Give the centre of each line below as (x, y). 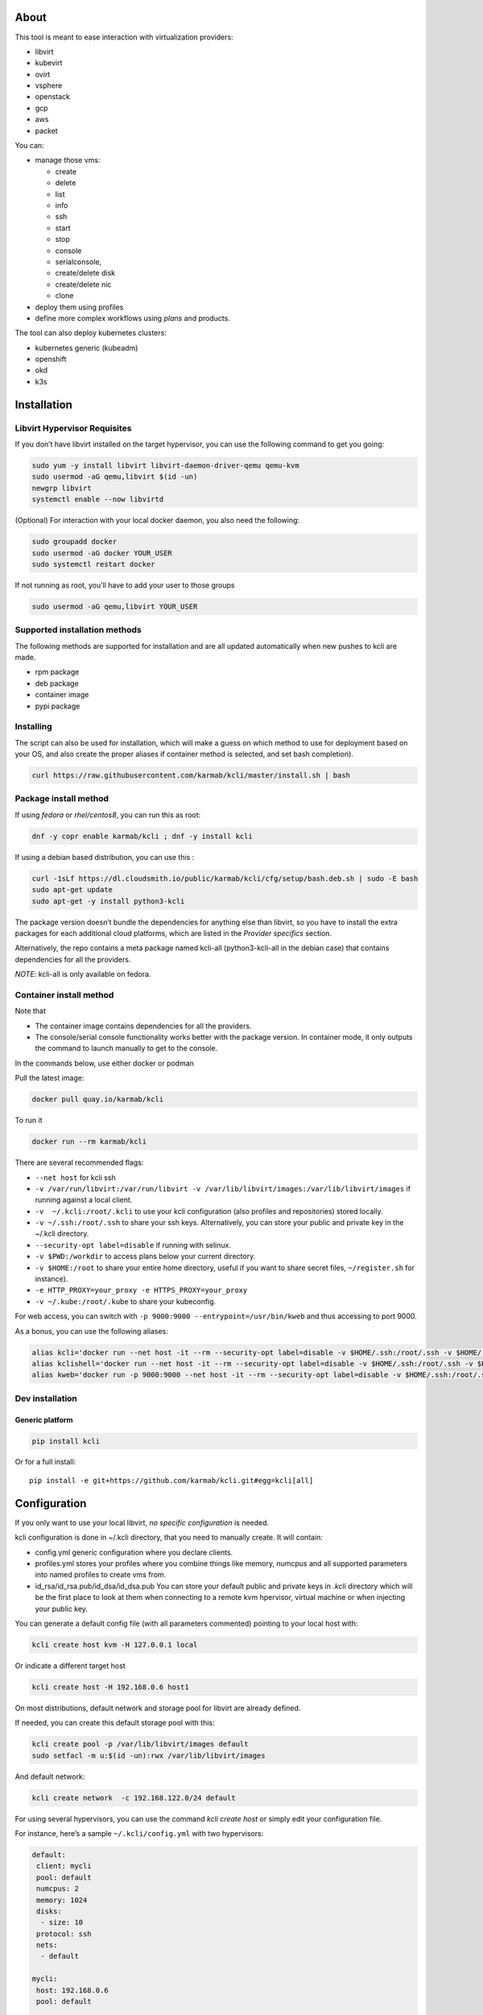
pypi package (58, 706)
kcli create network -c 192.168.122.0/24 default (134, 1798)
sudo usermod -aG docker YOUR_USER (102, 553)
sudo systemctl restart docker (94, 564)
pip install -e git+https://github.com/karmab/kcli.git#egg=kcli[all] (171, 1480)
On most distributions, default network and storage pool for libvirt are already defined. (158, 1708)
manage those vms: (68, 160)
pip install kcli (66, 1441)
